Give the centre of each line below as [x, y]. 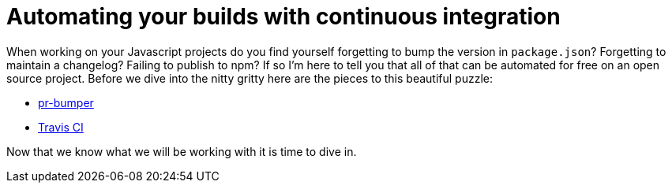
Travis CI [61, 127]
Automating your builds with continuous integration [283, 17]
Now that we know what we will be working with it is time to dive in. [182, 151]
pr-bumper [66, 102]
